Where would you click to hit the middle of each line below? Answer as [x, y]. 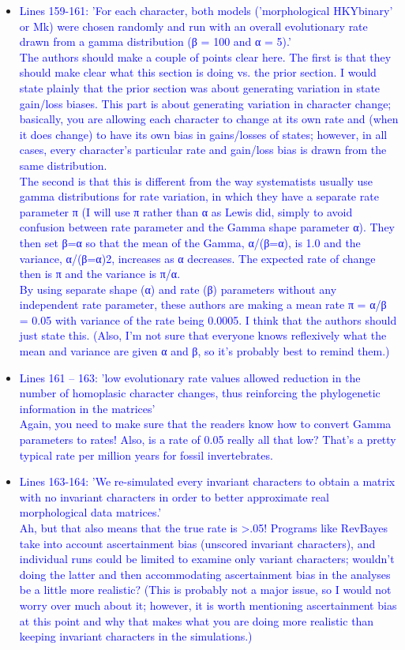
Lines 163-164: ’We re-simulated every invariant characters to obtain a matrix [207, 481]
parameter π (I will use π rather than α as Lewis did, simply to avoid [186, 211]
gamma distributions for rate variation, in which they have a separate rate [199, 196]
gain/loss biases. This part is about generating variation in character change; [205, 103]
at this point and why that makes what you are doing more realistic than [197, 620]
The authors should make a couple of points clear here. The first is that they [205, 56]
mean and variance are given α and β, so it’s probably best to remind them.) [204, 351]
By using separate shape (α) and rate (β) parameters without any [178, 289]
